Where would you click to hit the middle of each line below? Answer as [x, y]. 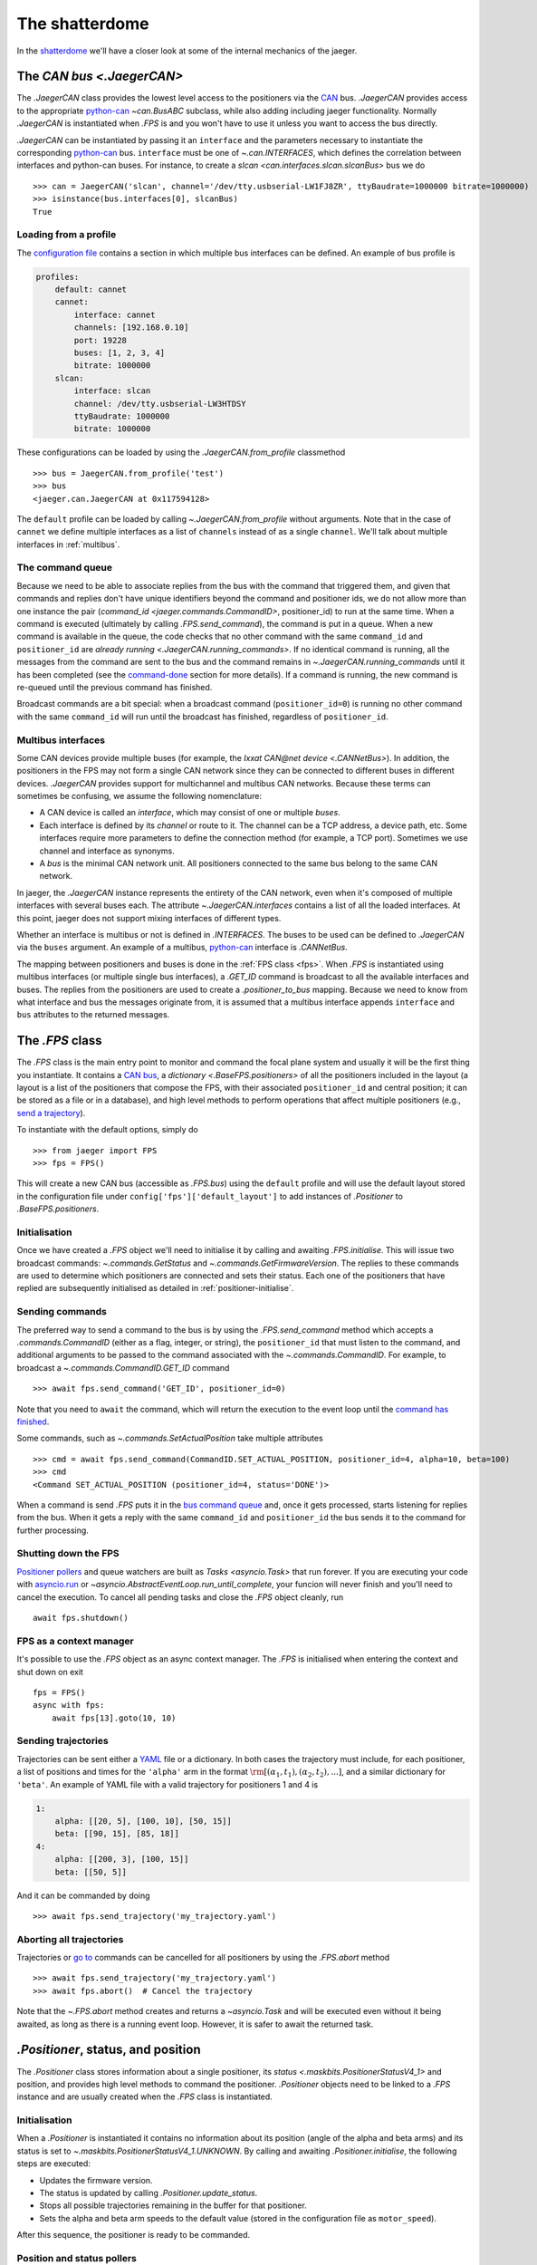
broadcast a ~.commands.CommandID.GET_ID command [123, 1367]
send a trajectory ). [51, 1113]
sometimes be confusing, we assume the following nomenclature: [139, 796]
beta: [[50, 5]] [91, 1872]
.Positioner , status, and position [109, 2050]
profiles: [58, 277]
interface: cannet [115, 314]
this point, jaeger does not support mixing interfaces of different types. [149, 918]
